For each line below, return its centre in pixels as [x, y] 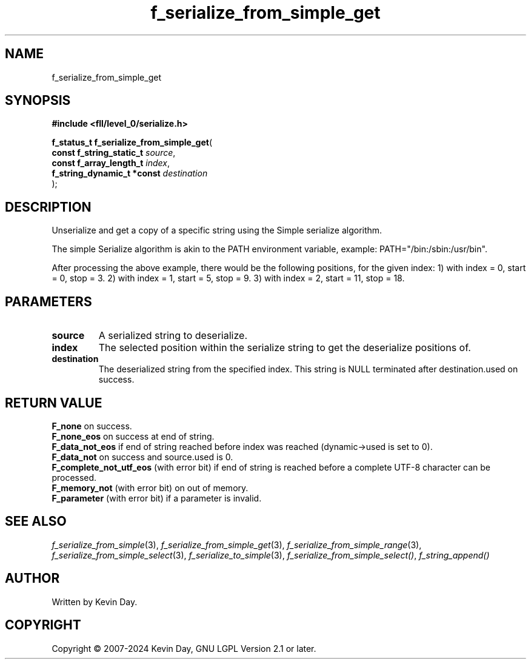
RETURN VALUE [54, 403]
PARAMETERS [48, 301]
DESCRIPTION [48, 207]
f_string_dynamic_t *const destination [130, 173]
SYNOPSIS [38, 101]
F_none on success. [92, 426]
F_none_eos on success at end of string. [133, 436]
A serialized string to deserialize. [173, 336]
